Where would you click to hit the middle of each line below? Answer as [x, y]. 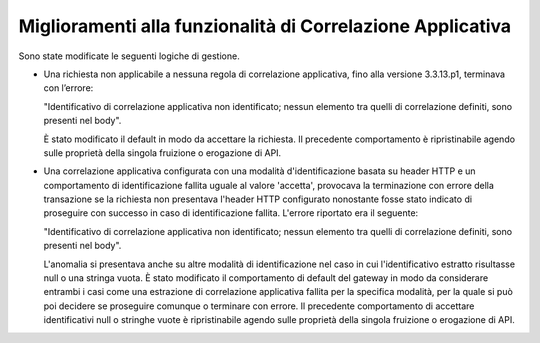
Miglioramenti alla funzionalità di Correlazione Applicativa [265, 26]
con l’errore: [68, 88]
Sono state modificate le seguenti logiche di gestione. [129, 56]
